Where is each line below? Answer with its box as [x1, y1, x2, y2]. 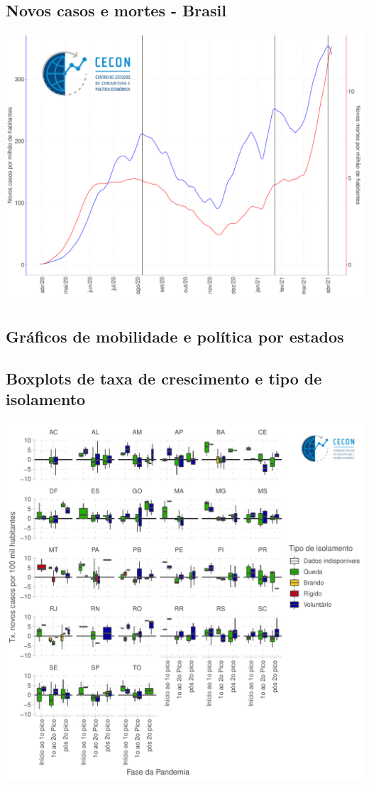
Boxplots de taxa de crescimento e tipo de [6, 367, 322, 389]
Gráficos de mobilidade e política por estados [6, 325, 344, 348]
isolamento [6, 388, 86, 410]
